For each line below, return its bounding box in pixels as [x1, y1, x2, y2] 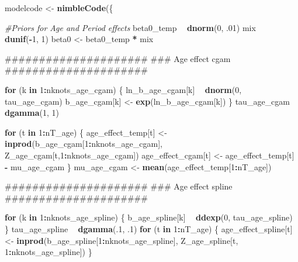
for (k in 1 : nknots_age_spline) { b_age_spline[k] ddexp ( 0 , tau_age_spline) [5, 211, 293, 223]
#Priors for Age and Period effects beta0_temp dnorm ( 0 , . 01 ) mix [5, 21, 256, 33]
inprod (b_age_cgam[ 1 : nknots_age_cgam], [5, 137, 162, 150]
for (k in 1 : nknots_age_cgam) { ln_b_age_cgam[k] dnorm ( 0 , [5, 83, 242, 95]
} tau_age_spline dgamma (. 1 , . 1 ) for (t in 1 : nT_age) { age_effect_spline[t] [5, 222, 293, 235]
